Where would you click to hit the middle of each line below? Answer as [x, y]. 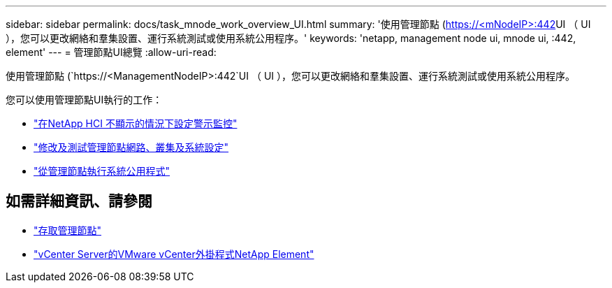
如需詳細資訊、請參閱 [79, 201]
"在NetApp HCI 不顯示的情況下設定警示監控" [136, 123]
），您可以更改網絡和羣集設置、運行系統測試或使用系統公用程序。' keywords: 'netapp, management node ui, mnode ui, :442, [291, 38]
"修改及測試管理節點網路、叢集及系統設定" [131, 147]
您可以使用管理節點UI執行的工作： [84, 100]
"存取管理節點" [68, 230]
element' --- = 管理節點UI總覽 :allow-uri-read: [111, 52]
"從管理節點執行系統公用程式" [102, 171]
